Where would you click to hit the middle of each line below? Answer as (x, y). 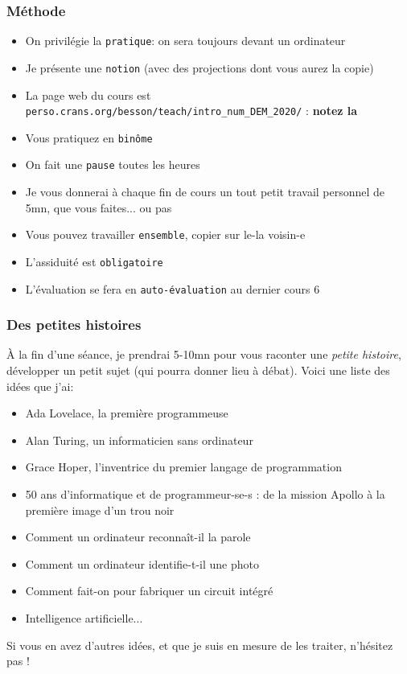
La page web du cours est (88, 95)
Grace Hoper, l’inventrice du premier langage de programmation (183, 467)
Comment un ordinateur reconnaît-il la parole (138, 537)
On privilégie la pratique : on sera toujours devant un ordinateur (185, 41)
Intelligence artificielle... (84, 618)
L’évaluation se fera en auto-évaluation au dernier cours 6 (173, 288)
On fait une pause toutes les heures (113, 164)
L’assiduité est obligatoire (94, 261)
